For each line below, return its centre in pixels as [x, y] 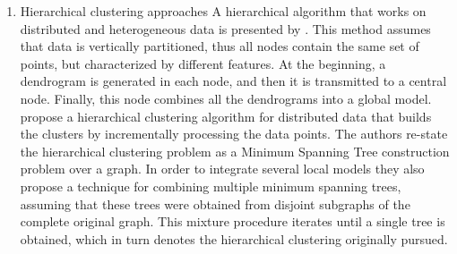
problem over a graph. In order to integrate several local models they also [222, 169]
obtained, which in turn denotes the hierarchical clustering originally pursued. [234, 238]
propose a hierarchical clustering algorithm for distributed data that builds [226, 116]
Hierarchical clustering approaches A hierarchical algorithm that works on [223, 11]
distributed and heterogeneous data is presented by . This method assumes [225, 28]
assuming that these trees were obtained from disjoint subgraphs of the [215, 203]
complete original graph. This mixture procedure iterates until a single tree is [233, 221]
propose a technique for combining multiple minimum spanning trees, [211, 186]
